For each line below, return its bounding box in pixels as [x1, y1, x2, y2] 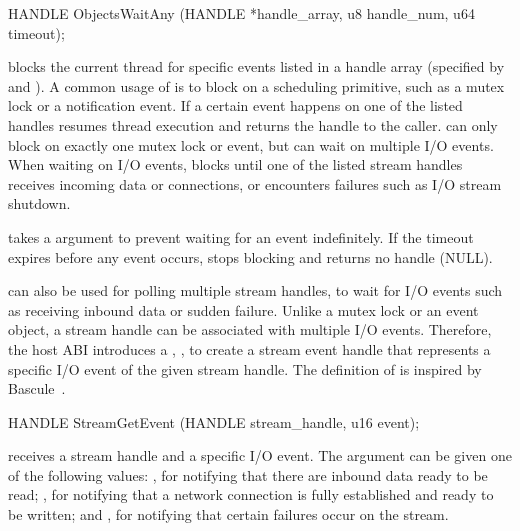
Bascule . [8, 378, 66, 399]
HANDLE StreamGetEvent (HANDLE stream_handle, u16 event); [8, 411, 420, 432]
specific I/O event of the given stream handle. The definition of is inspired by [8, 358, 482, 379]
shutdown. [8, 193, 71, 214]
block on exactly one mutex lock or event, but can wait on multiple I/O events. [8, 134, 494, 155]
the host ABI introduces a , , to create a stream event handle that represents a [8, 338, 491, 359]
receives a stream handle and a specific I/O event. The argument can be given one [8, 445, 512, 466]
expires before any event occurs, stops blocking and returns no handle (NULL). [8, 246, 493, 267]
